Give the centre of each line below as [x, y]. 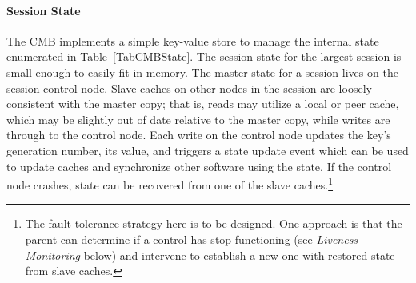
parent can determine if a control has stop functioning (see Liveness [192, 239]
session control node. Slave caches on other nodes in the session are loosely [189, 88]
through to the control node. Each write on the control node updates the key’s [199, 135]
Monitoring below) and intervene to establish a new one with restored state [210, 255]
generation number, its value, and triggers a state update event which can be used [208, 150]
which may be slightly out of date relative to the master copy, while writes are [198, 119]
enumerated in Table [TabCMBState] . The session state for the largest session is [204, 56]
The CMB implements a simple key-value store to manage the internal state [193, 40]
